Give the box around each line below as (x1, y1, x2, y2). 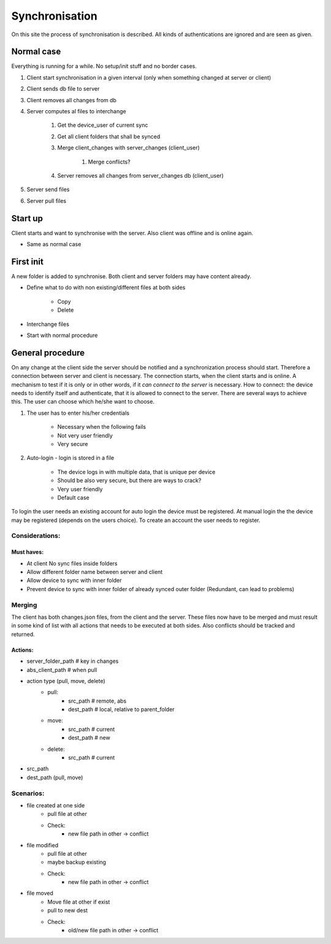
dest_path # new (68, 734, 110, 741)
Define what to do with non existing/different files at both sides (26, 284, 186, 291)
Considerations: (11, 532, 61, 540)
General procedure (11, 347, 85, 358)
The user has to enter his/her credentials (26, 409, 130, 417)
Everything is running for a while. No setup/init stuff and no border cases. (11, 62, 197, 70)
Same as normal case (26, 241, 82, 248)
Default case (57, 494, 90, 501)
